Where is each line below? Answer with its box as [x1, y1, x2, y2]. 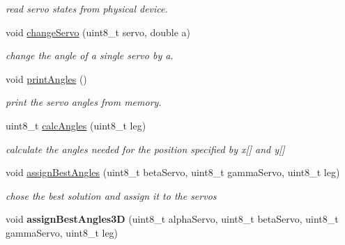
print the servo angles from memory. [6, 95, 162, 109]
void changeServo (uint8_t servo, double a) [6, 24, 191, 39]
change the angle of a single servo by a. [6, 48, 174, 63]
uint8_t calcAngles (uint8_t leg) [6, 118, 146, 132]
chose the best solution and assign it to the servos [6, 188, 217, 203]
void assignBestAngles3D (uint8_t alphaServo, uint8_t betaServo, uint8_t [6, 212, 339, 226]
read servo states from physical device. [6, 1, 168, 15]
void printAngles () [6, 71, 87, 86]
